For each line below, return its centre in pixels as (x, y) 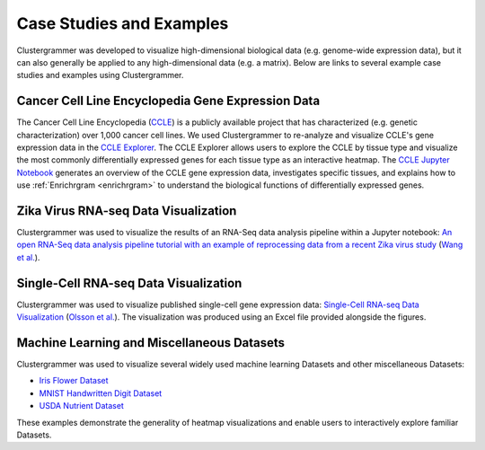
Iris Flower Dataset (74, 381)
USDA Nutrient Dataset (82, 406)
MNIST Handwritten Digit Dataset (101, 393)
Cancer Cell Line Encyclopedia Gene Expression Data (168, 101)
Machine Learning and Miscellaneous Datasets (151, 343)
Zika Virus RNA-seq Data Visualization (127, 211)
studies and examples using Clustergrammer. (100, 75)
